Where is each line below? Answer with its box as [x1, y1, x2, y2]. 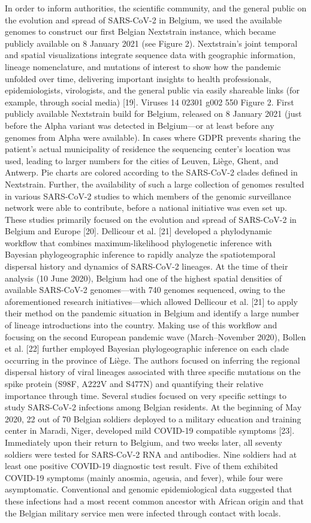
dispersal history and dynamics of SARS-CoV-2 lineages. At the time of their [5, 260, 288, 273]
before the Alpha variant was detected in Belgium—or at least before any [5, 119, 274, 131]
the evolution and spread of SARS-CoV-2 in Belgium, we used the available [5, 13, 282, 26]
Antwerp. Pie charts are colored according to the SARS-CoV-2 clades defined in [5, 166, 298, 179]
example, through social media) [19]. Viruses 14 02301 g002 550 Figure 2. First [5, 95, 294, 108]
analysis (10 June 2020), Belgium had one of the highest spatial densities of [5, 271, 282, 284]
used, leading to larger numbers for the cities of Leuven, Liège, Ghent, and [5, 154, 279, 167]
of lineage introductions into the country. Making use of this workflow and [5, 319, 277, 331]
